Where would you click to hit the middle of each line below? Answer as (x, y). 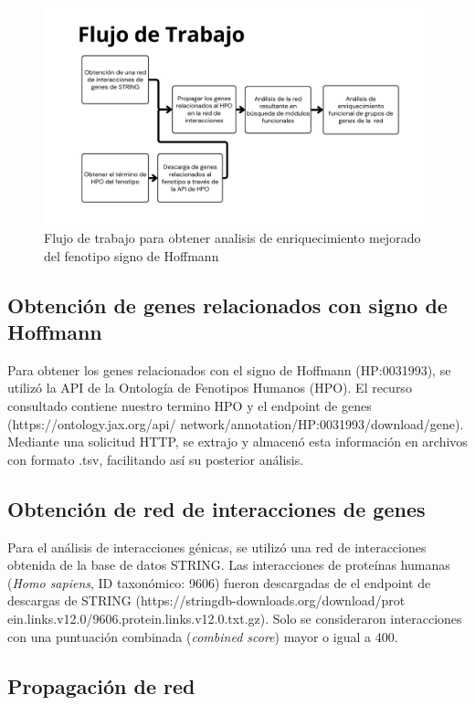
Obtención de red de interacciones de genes (216, 508)
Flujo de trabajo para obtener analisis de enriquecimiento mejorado (232, 238)
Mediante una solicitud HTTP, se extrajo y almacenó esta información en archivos (237, 442)
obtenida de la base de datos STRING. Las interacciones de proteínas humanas (229, 565)
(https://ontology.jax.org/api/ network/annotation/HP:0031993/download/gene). (236, 423)
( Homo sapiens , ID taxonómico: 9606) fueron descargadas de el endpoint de (219, 582)
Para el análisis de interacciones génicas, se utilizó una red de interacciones (217, 547)
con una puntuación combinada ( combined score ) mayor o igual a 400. (203, 636)
